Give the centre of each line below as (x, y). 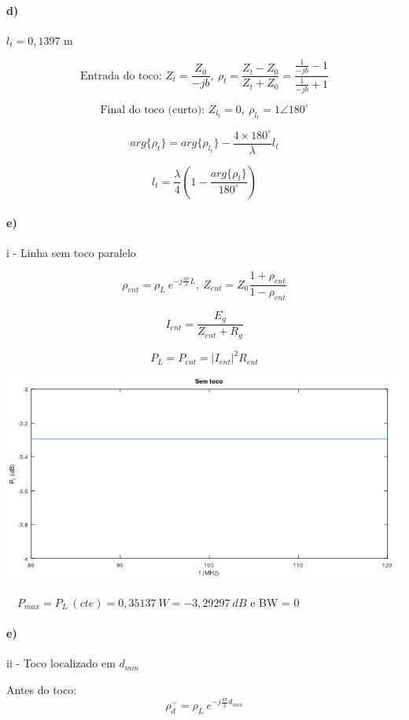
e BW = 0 (275, 602)
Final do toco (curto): (153, 110)
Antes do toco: (42, 689)
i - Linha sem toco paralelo (71, 252)
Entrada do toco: (121, 76)
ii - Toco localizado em (61, 663)
